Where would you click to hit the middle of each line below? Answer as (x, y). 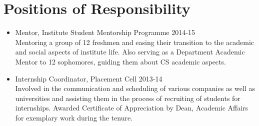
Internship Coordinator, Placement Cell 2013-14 (89, 78)
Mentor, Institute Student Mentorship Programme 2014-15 (105, 32)
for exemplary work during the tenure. (74, 117)
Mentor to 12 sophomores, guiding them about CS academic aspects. (120, 61)
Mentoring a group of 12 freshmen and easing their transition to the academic (135, 42)
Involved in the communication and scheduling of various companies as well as (135, 88)
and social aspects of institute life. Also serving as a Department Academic (130, 52)
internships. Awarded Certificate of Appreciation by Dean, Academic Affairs (132, 108)
